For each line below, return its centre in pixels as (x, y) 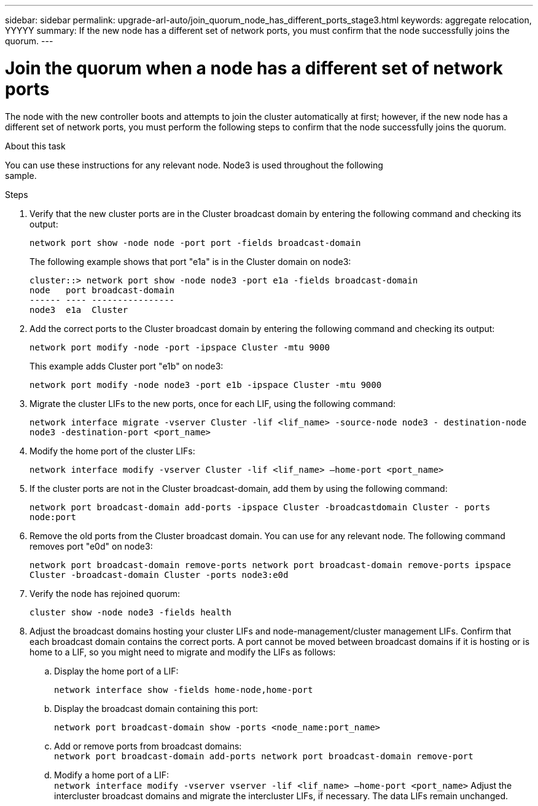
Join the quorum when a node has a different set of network (254, 68)
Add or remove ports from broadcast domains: (148, 746)
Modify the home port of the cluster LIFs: (112, 451)
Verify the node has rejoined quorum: (105, 593)
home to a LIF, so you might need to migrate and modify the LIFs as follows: (183, 652)
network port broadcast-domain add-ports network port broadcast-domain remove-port (264, 756)
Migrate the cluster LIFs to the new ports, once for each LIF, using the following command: (213, 403)
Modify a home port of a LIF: (112, 775)
